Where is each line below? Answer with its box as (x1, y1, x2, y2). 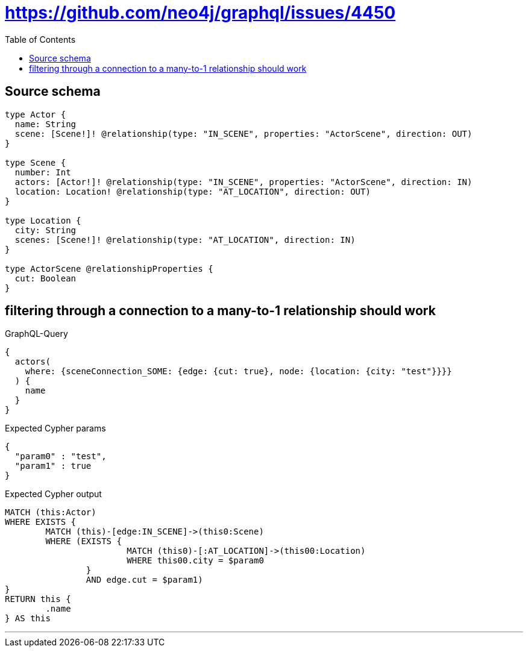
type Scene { (5, 157, 66, 168)
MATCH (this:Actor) (5, 507, 96, 518)
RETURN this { (5, 594, 71, 604)
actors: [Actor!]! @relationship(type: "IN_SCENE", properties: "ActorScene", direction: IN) (14, 177, 473, 187)
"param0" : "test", (14, 451, 107, 462)
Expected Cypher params (5, 423, 106, 434)
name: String (14, 119, 77, 129)
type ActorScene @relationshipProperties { (5, 263, 213, 274)
